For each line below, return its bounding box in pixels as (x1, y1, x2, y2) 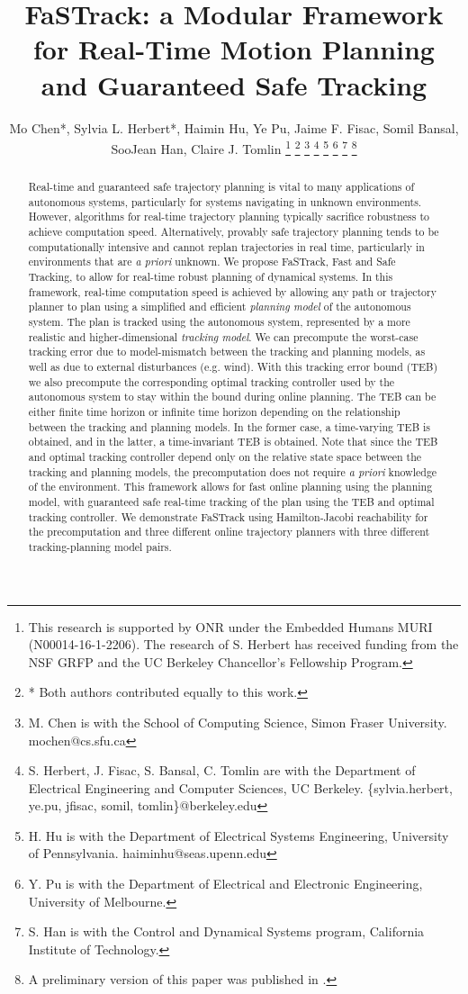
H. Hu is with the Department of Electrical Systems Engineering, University (28, 826, 449, 845)
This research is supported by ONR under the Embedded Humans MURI (28, 617, 433, 636)
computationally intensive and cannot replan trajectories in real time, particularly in (28, 239, 425, 254)
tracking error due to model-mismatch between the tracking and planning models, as (28, 344, 426, 359)
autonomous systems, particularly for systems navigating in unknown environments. (28, 194, 422, 209)
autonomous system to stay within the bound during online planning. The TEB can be (28, 389, 436, 404)
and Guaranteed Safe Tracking (40, 66, 427, 103)
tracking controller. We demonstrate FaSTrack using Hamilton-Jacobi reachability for (28, 509, 428, 524)
